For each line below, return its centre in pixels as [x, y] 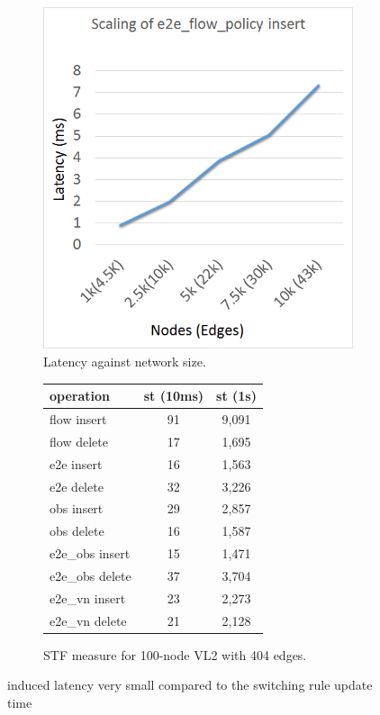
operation [80, 396]
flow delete [79, 441]
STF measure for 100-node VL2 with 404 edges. [175, 654]
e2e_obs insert [90, 553]
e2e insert [76, 463]
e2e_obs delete [90, 575]
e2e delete [77, 486]
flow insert [78, 419]
